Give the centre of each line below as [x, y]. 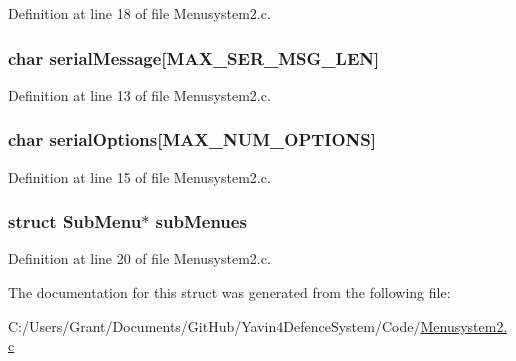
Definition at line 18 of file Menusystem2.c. [139, 13]
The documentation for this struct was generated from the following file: [229, 292]
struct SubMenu [75, 221]
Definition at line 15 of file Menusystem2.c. [139, 176]
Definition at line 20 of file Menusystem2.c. [139, 258]
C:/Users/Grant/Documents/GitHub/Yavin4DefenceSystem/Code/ [214, 325]
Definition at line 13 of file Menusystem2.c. [139, 94]
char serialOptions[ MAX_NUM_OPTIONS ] [192, 139]
